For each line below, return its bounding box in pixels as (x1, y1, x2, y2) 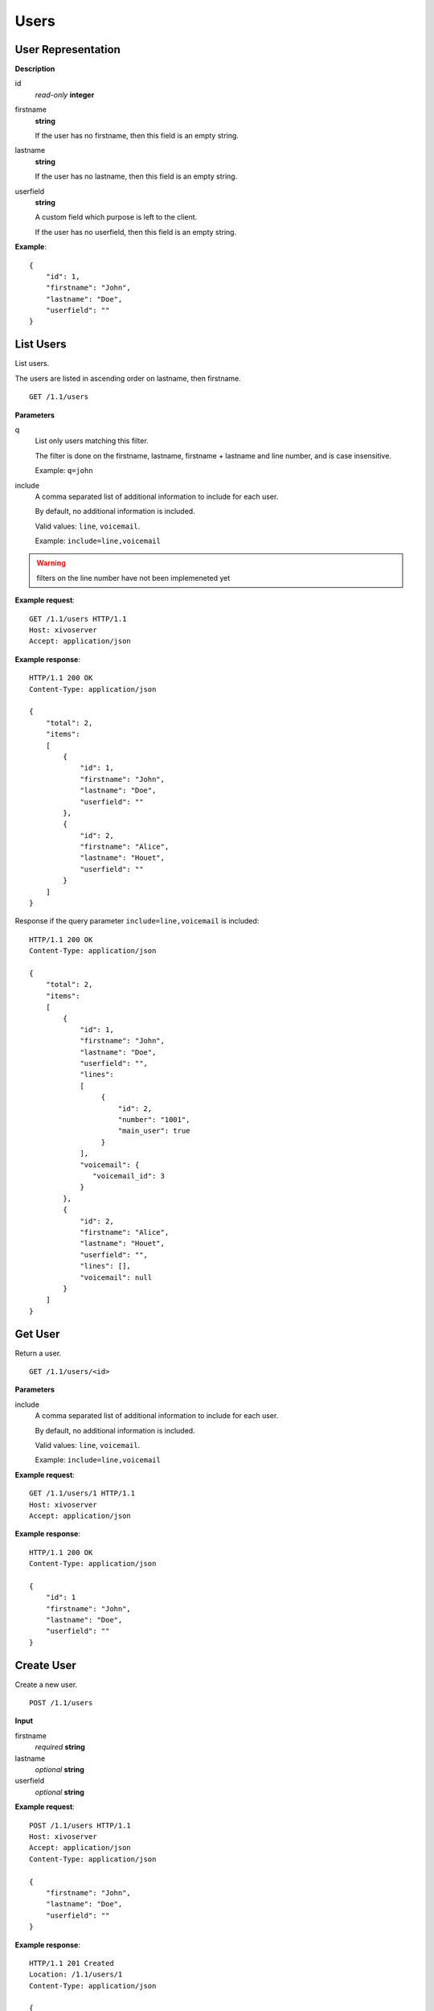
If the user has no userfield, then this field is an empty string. (35, 227, 237, 236)
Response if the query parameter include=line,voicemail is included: (14, 916, 260, 926)
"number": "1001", (117, 1115, 190, 1125)
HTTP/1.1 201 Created (29, 1959, 114, 1968)
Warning (36, 558, 66, 568)
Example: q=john (35, 466, 93, 475)
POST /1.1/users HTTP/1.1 (29, 1820, 132, 1830)
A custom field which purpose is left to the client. (35, 212, 198, 222)
